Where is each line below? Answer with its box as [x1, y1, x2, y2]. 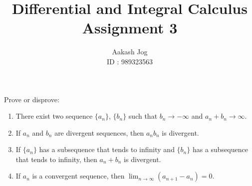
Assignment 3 [82, 17, 178, 38]
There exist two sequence [15, 111, 93, 121]
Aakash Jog [112, 46, 148, 57]
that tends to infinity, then [15, 154, 97, 164]
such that [128, 111, 158, 121]
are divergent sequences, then [54, 127, 144, 138]
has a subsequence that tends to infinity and [39, 144, 175, 155]
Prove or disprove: [4, 94, 59, 104]
